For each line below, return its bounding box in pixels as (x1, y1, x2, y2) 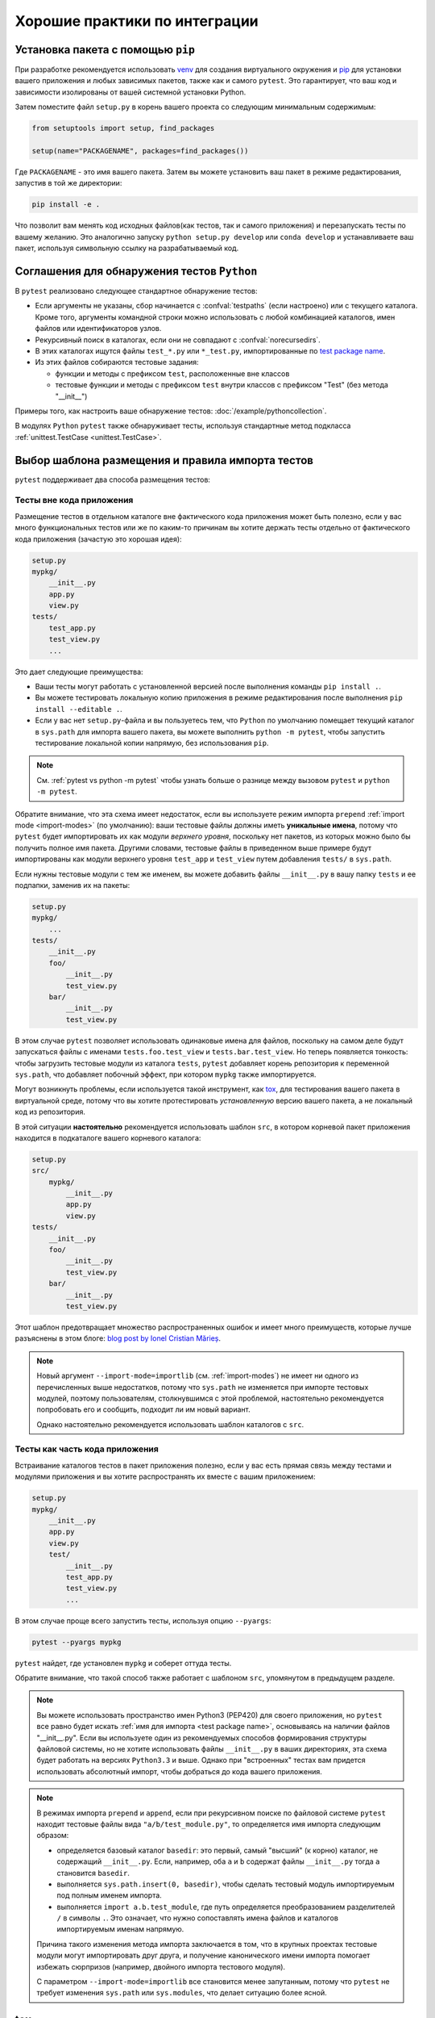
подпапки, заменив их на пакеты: (14, 880, 130, 890)
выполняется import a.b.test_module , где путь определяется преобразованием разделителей (56, 1902, 396, 1911)
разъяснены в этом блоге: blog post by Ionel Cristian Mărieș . (14, 1333, 222, 1343)
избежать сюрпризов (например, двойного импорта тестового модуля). (36, 1961, 286, 1971)
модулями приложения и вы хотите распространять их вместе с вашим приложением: (14, 1472, 316, 1481)
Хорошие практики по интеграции (14, 12, 259, 30)
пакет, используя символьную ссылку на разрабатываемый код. (14, 243, 239, 253)
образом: (36, 1831, 69, 1840)
